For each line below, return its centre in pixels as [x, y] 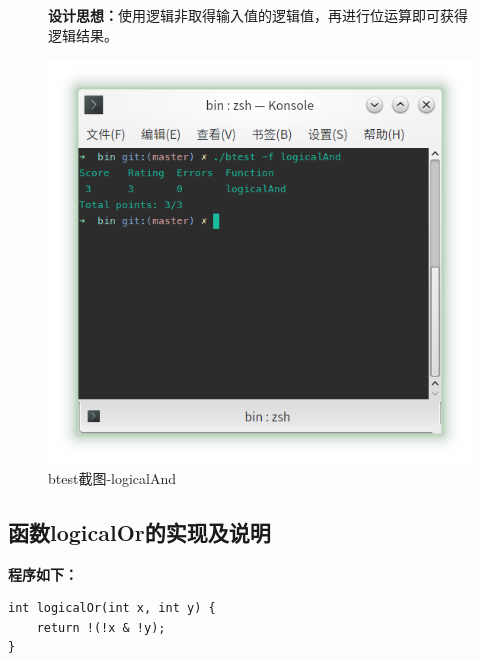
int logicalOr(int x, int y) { [112, 608]
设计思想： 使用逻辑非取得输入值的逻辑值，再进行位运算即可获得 [258, 15]
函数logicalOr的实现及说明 [139, 531]
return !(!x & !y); [101, 627]
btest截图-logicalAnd [112, 477]
